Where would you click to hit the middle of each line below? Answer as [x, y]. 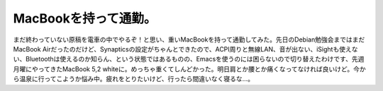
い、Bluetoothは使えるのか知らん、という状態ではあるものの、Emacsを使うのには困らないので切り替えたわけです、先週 [189, 59]
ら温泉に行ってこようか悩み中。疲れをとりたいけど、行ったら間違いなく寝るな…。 [134, 79]
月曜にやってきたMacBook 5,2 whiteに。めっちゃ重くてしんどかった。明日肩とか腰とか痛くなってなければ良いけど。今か [189, 69]
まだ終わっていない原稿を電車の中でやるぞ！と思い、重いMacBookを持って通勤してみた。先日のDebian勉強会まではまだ [189, 40]
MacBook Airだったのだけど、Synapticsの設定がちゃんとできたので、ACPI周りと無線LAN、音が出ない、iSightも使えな [185, 49]
